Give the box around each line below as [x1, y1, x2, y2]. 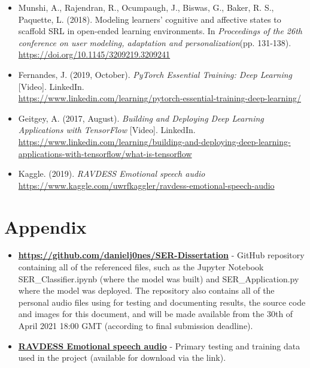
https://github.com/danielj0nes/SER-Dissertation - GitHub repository [18, 249, 305, 261]
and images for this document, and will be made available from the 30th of [18, 307, 293, 320]
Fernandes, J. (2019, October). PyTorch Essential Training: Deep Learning [18, 68, 293, 80]
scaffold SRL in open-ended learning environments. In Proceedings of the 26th [18, 25, 302, 37]
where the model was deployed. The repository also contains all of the [18, 284, 275, 297]
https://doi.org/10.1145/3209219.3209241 [18, 48, 171, 61]
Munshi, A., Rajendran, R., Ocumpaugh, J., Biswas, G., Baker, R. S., [18, 1, 274, 13]
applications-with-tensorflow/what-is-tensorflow [18, 147, 192, 159]
